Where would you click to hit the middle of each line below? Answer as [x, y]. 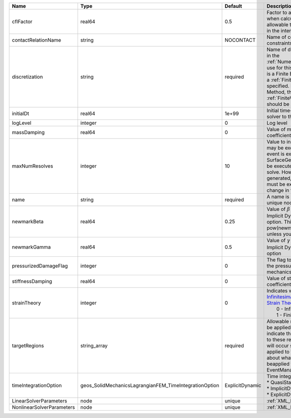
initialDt [20, 113]
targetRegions [28, 346]
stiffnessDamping [32, 281]
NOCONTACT [240, 40]
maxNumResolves [32, 166]
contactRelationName [37, 40]
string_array [94, 346]
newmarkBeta [28, 222]
